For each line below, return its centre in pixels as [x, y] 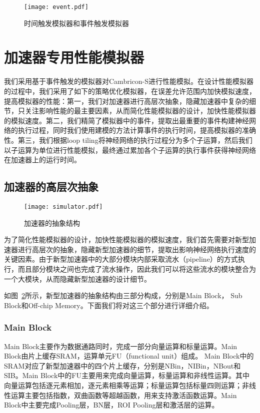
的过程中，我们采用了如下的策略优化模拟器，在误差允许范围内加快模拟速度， [130, 91]
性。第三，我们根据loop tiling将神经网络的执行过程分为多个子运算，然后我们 [128, 140]
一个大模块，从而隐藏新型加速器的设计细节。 [77, 278]
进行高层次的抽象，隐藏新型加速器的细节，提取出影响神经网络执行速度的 [137, 249]
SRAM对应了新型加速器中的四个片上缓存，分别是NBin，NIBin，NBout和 [122, 365]
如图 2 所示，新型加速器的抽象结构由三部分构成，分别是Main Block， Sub [123, 295]
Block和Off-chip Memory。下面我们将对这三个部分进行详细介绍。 [109, 305]
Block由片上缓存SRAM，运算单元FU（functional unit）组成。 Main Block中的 [129, 356]
